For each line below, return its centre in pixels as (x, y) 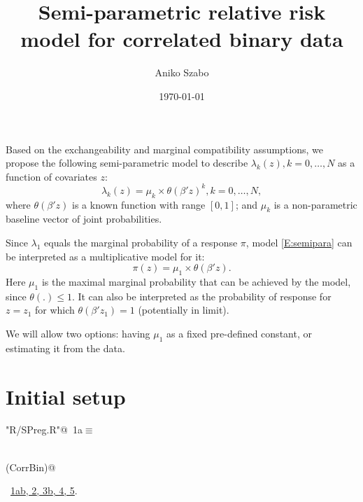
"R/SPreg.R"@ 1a (44, 430)
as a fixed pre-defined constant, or (239, 333)
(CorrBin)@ (31, 467)
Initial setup (66, 396)
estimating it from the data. (65, 348)
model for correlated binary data (182, 39)
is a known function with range (139, 204)
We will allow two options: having (78, 333)
